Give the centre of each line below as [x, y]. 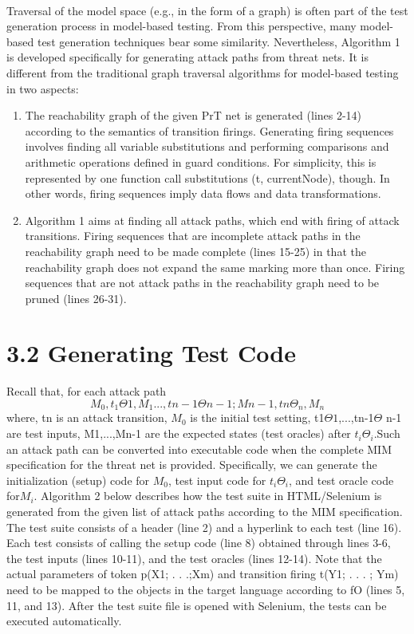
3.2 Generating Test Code [151, 353]
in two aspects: [43, 88]
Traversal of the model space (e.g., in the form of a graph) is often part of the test [207, 10]
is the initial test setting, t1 [257, 417]
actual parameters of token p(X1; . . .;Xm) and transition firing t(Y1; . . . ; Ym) [203, 574]
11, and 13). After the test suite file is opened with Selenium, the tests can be [197, 605]
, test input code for [217, 480]
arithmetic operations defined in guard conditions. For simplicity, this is [201, 161]
